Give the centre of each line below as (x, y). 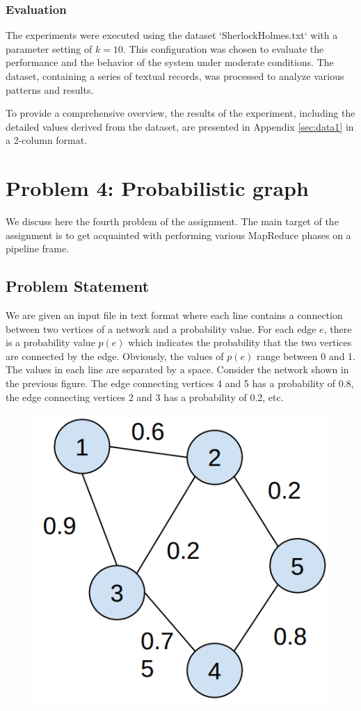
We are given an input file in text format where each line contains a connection (174, 315)
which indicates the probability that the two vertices (240, 342)
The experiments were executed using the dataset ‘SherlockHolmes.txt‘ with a (172, 35)
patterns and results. (50, 89)
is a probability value (50, 342)
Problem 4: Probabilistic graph (157, 188)
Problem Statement (78, 286)
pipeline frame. (38, 248)
